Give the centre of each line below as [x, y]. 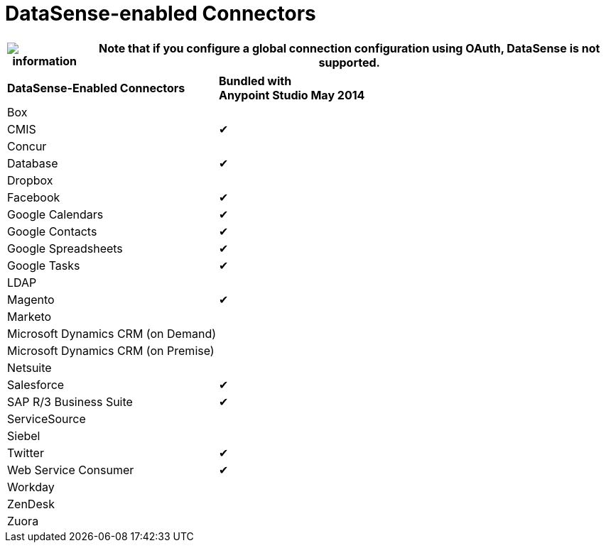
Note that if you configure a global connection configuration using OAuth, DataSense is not [350, 48]
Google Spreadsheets [65, 248]
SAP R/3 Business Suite [70, 401]
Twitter [26, 453]
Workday [31, 487]
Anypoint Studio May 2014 [292, 95]
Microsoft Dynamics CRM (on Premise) [111, 350]
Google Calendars [55, 214]
